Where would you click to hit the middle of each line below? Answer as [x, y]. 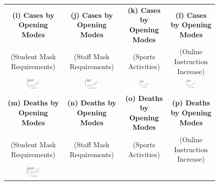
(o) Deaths [144, 98]
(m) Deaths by [33, 103]
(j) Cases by [92, 15]
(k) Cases [144, 10]
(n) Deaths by [92, 103]
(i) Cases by [33, 15]
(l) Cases [191, 15]
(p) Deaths [191, 103]
